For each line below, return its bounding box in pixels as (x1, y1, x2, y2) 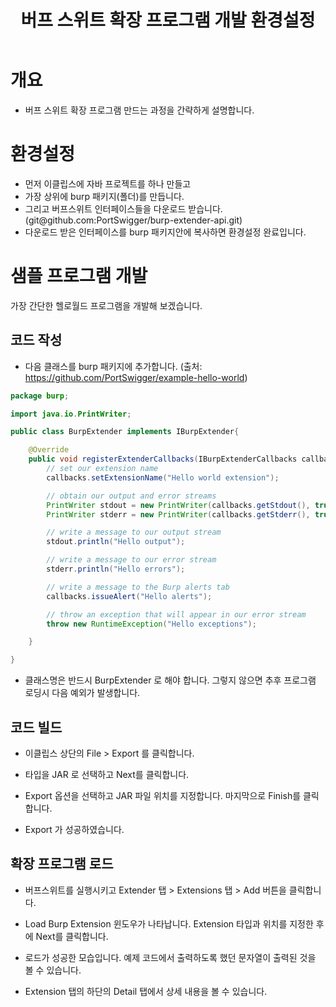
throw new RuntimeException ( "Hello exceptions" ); (46, 619, 257, 629)
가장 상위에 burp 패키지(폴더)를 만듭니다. (24, 190, 185, 202)
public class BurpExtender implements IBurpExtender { (10, 427, 240, 437)
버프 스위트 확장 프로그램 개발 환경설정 (20, 9, 316, 32)
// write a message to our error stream (46, 555, 217, 565)
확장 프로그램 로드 (10, 856, 114, 873)
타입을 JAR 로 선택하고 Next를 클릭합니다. (24, 768, 190, 780)
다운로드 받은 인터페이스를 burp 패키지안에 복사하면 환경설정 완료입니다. (24, 226, 307, 238)
